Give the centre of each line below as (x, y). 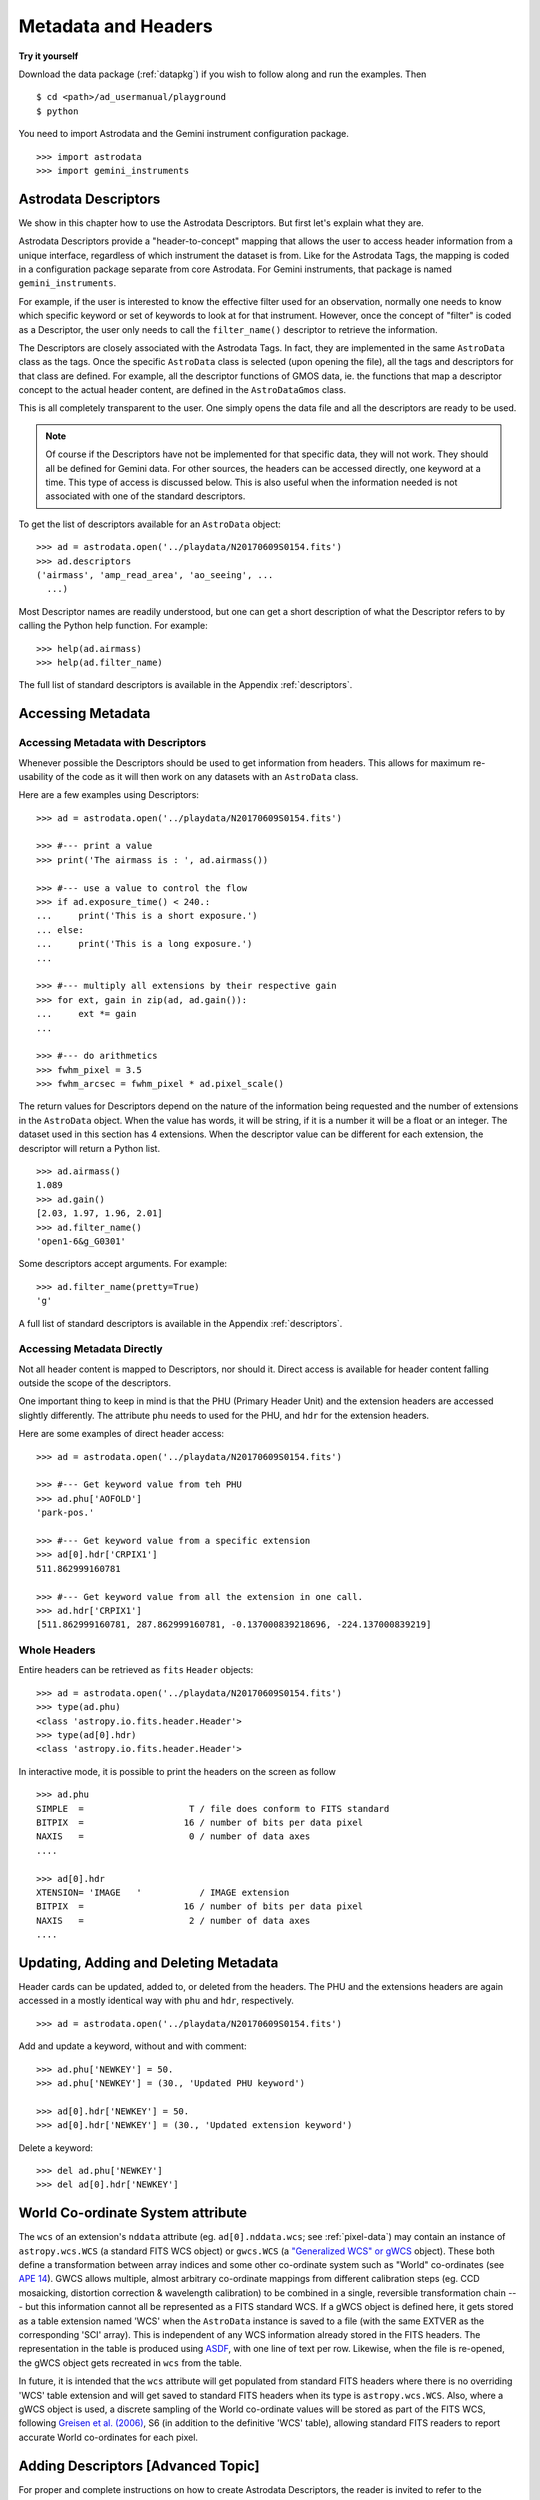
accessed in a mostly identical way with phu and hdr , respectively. (156, 2001)
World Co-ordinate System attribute (132, 2213)
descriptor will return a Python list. (89, 1148)
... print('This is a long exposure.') (144, 944)
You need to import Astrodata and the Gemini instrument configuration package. (184, 134)
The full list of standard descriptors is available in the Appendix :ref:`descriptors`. (185, 685)
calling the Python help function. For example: (113, 626)
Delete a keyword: (56, 2147)
